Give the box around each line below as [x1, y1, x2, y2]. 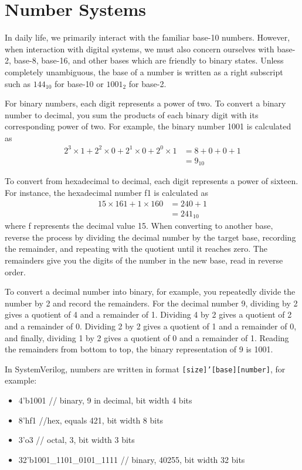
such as [5, 77, 31, 89]
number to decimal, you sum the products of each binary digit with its [5, 108, 259, 121]
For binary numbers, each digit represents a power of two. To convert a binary [5, 97, 286, 109]
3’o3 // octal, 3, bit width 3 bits [18, 434, 135, 446]
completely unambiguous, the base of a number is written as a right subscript [5, 65, 283, 78]
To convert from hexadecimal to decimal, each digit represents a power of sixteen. [5, 175, 298, 187]
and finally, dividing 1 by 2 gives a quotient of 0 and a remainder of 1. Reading [5, 331, 289, 344]
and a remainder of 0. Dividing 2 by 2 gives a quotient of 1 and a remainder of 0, [5, 319, 297, 332]
